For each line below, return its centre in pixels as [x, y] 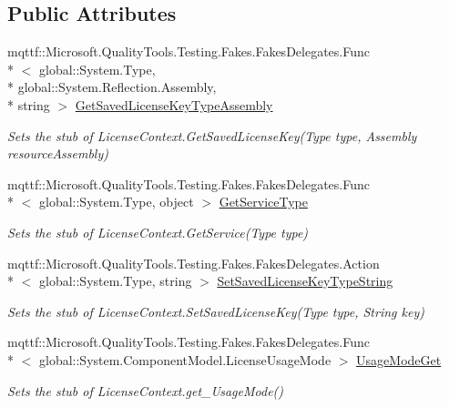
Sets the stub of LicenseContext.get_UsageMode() [146, 390]
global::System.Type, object [116, 202]
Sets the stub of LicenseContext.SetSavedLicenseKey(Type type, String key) [216, 311]
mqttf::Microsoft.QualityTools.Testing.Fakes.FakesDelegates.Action [194, 263]
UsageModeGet [399, 359]
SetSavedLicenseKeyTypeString [305, 281]
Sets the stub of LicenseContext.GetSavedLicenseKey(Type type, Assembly [212, 135]
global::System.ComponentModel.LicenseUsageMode [185, 359]
